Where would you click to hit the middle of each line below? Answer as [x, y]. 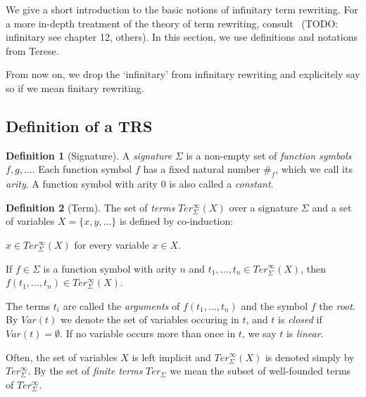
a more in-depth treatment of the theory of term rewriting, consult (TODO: [172, 23]
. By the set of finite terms [85, 371]
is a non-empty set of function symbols [269, 155]
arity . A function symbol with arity [82, 184]
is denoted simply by [310, 357]
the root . [337, 305]
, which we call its [314, 169]
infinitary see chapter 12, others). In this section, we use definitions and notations [182, 37]
